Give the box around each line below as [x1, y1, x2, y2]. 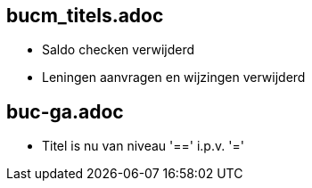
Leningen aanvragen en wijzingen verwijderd [42, 69, 306, 86]
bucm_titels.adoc [6, 4, 164, 27]
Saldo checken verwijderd [42, 42, 195, 58]
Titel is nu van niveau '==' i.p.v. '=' [42, 138, 244, 154]
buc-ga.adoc [6, 100, 124, 123]
